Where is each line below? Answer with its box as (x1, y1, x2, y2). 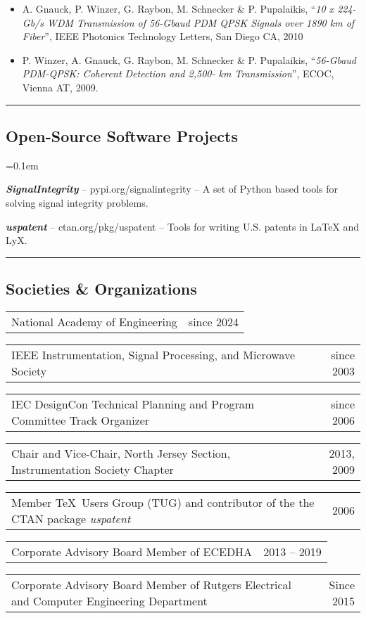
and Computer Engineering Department (11, 592, 208, 609)
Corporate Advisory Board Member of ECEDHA (11, 543, 253, 560)
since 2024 (188, 313, 239, 330)
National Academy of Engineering (11, 313, 177, 330)
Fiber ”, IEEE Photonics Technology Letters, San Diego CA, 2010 (22, 29, 303, 44)
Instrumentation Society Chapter (11, 461, 174, 477)
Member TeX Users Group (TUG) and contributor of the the (11, 494, 315, 510)
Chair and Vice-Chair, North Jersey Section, (11, 444, 231, 461)
